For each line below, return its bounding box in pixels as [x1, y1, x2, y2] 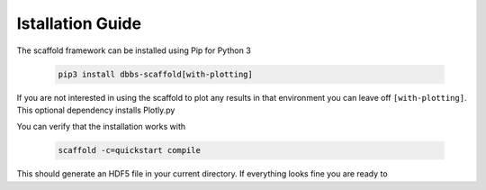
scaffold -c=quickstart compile [58, 145, 202, 156]
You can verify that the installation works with [16, 122, 186, 132]
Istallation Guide [16, 14, 142, 33]
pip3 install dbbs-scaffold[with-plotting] [58, 68, 254, 79]
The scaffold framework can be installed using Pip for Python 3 [16, 45, 251, 56]
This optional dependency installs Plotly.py [16, 104, 175, 115]
